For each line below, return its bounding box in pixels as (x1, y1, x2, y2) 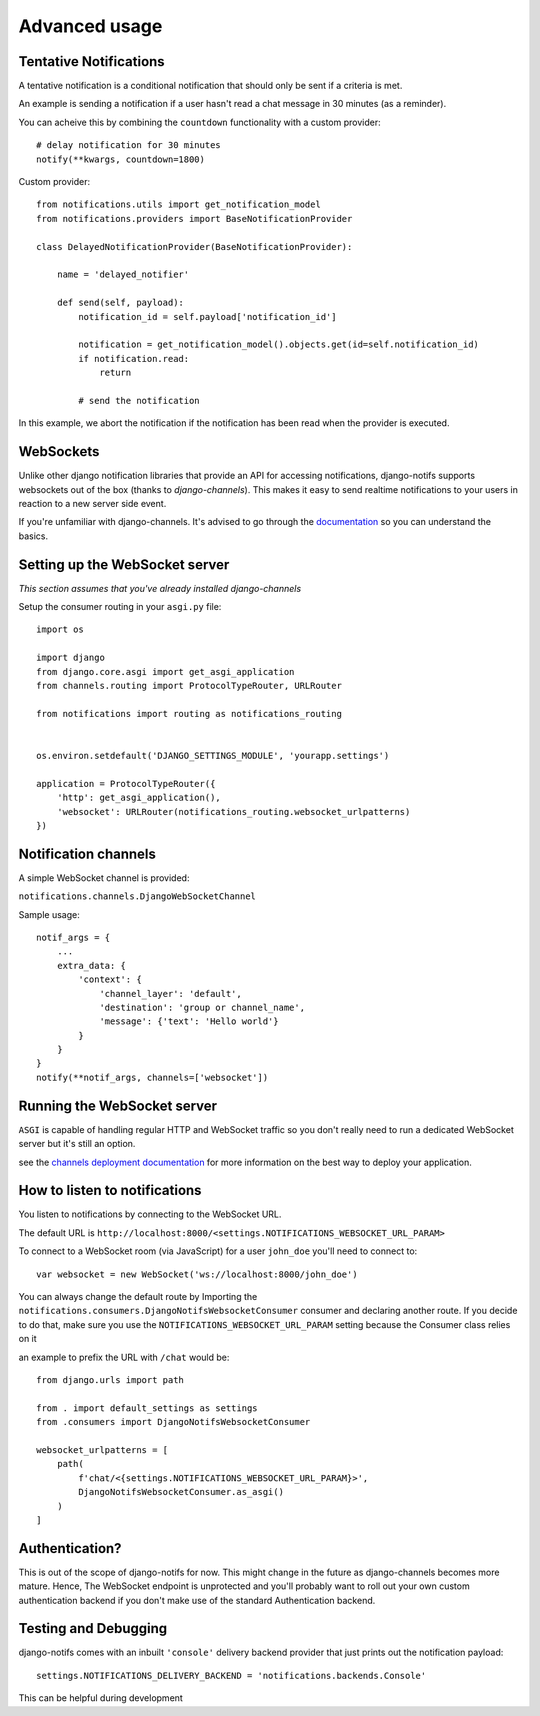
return (99, 367, 132, 379)
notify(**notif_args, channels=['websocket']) (36, 1071, 269, 1083)
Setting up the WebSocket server (18, 556, 230, 573)
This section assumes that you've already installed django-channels (18, 582, 302, 594)
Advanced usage (18, 15, 163, 37)
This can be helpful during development (18, 1692, 184, 1704)
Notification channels (18, 845, 157, 862)
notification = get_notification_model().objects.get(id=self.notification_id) (78, 339, 480, 350)
